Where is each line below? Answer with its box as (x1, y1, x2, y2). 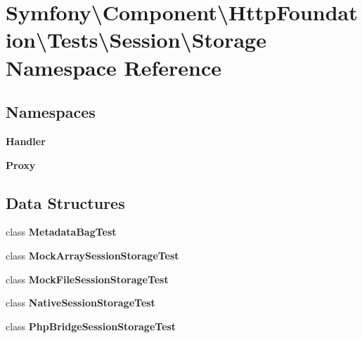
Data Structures (6, 191, 125, 213)
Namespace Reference (6, 53, 221, 81)
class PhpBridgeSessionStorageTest (6, 318, 176, 333)
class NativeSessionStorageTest (6, 295, 155, 310)
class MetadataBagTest (6, 224, 117, 239)
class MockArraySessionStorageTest (6, 248, 179, 262)
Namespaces (6, 101, 96, 123)
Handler (6, 133, 46, 148)
